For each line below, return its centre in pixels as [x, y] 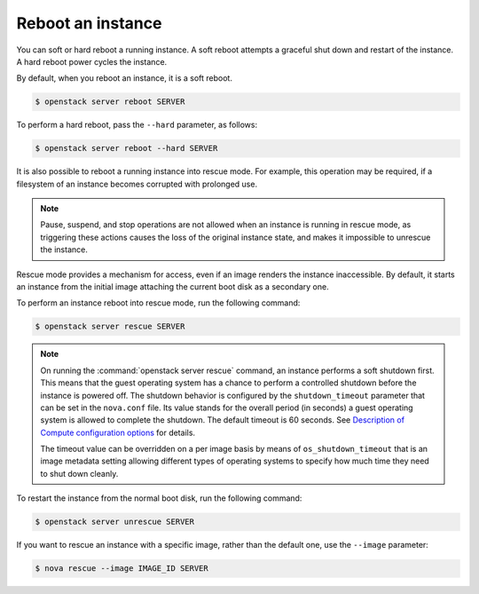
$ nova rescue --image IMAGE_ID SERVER [122, 569]
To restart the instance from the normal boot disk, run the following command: [159, 498]
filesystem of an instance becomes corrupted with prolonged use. [137, 184]
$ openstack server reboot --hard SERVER [126, 148]
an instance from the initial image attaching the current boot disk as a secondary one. [173, 287]
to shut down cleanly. [79, 473]
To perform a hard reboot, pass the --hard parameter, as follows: [137, 125]
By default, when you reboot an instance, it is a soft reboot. [124, 78]
